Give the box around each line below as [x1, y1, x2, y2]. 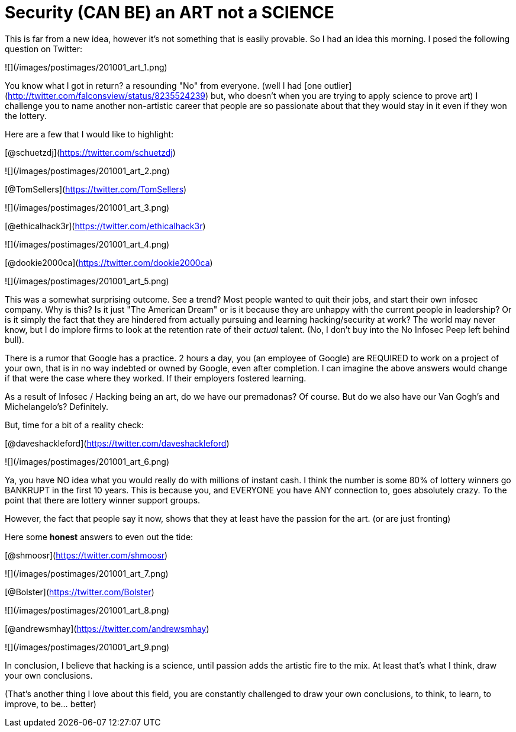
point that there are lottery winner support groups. [5, 495, 201, 505]
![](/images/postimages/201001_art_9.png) [5, 641, 170, 652]
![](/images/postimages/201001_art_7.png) [5, 568, 169, 579]
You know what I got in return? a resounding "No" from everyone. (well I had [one [5, 80, 322, 91]
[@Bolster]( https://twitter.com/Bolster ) [5, 586, 154, 597]
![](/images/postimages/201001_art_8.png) [5, 605, 170, 615]
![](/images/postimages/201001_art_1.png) [5, 62, 167, 72]
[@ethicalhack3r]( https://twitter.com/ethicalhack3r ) [5, 220, 206, 231]
